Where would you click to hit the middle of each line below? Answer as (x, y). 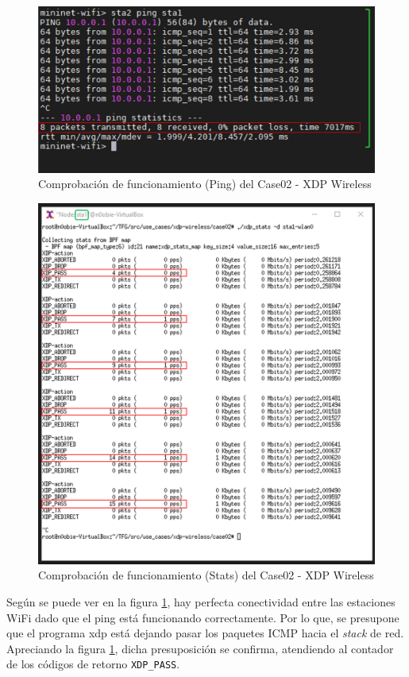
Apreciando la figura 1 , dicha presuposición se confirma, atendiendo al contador (200, 648)
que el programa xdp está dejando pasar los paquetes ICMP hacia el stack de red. (205, 633)
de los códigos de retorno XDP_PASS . (93, 664)
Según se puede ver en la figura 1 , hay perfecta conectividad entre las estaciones (201, 602)
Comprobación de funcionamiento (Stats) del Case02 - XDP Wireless (206, 575)
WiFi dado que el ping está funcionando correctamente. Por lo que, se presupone (203, 617)
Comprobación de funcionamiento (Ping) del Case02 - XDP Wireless (205, 184)
